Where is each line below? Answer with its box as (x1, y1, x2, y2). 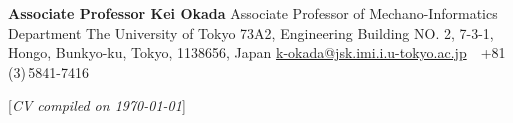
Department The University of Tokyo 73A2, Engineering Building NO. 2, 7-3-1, (8, 22, 494, 43)
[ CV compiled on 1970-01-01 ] (8, 95, 186, 116)
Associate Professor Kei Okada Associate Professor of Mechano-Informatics (8, 3, 498, 23)
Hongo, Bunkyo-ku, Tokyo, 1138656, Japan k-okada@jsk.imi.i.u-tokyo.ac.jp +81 (8, 42, 506, 63)
